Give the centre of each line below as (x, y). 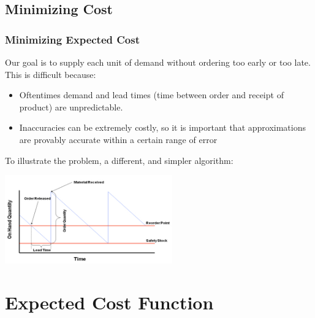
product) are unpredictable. (71, 107)
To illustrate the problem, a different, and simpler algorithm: (119, 160)
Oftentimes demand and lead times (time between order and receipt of (151, 95)
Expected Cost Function (109, 302)
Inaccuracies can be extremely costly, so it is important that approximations (162, 127)
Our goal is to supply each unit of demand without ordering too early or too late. (158, 62)
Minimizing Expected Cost (73, 39)
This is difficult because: (51, 74)
